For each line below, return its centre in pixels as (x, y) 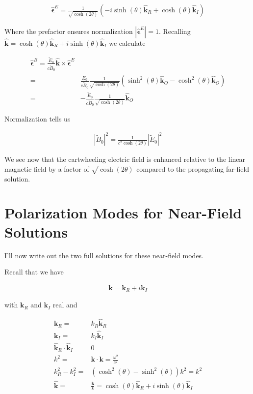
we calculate (127, 43)
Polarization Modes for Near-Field (123, 212)
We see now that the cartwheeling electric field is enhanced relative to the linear (125, 159)
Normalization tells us (38, 119)
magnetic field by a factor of (47, 169)
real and (65, 305)
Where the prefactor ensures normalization (69, 31)
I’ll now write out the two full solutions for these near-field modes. (104, 255)
